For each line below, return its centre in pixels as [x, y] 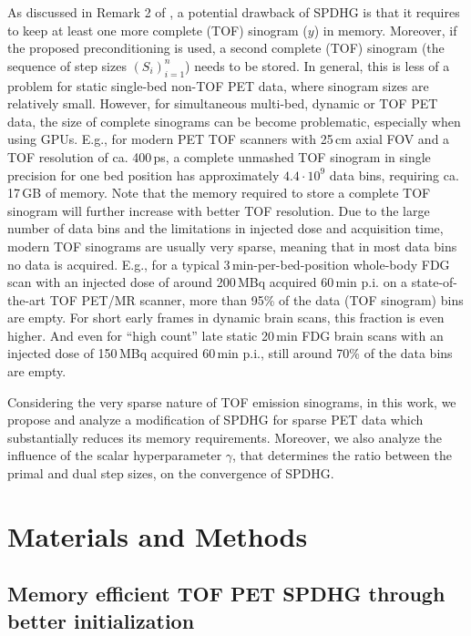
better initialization [101, 620]
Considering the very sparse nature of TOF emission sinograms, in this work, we [232, 401]
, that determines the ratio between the [342, 455]
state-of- [435, 282]
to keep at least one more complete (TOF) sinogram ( [158, 30]
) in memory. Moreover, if [385, 30]
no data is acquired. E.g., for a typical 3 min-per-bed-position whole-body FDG [229, 264]
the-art [27, 299]
